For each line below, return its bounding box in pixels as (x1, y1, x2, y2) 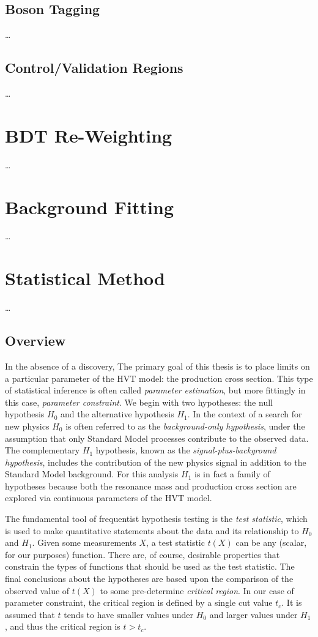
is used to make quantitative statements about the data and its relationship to (5, 524, 299, 537)
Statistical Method (5, 266, 165, 291)
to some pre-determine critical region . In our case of (100, 584, 294, 597)
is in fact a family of (194, 468, 270, 480)
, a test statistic (146, 536, 205, 549)
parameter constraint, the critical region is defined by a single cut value (5, 596, 273, 609)
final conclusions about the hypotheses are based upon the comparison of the (5, 572, 294, 585)
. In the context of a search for (187, 408, 302, 420)
